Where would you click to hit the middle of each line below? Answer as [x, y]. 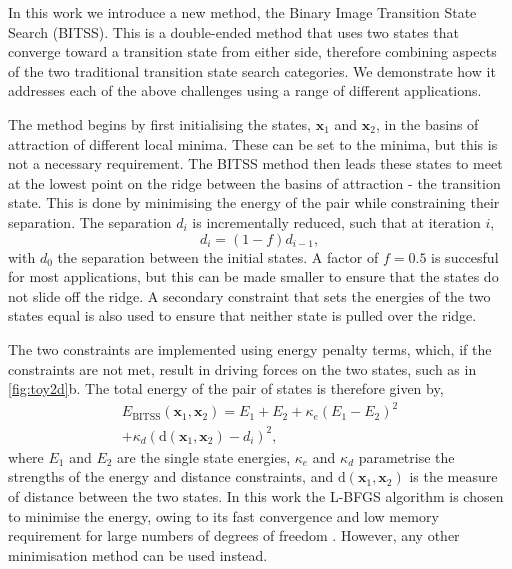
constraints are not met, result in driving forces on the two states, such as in [242, 368]
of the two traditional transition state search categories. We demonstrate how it [252, 70]
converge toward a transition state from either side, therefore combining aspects [252, 51]
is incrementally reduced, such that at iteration [336, 221]
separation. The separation [90, 221]
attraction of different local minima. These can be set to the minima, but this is [253, 143]
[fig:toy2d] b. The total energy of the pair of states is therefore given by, [226, 388]
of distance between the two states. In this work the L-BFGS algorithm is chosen [256, 495]
